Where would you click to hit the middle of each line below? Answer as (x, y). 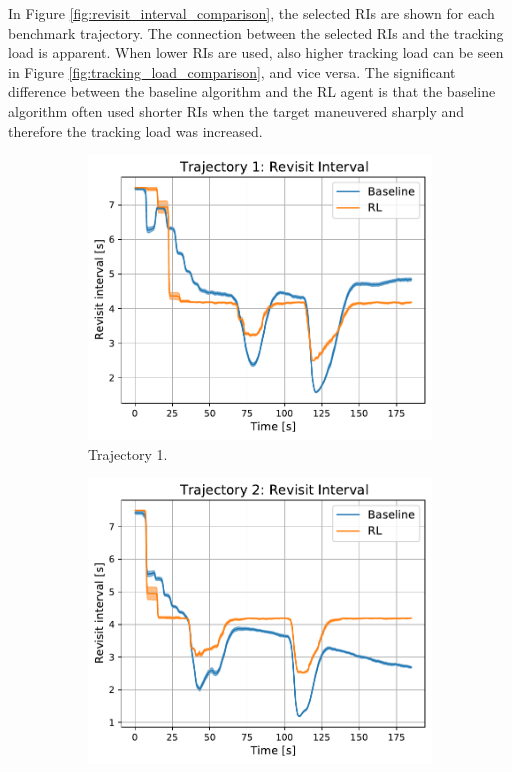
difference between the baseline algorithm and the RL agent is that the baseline (252, 91)
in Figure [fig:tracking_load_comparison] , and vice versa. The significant (232, 71)
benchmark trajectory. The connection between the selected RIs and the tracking (256, 32)
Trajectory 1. (128, 453)
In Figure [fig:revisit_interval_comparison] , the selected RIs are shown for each (251, 13)
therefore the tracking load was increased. (135, 130)
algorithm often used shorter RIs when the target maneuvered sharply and (236, 110)
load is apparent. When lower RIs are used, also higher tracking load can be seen (256, 52)
